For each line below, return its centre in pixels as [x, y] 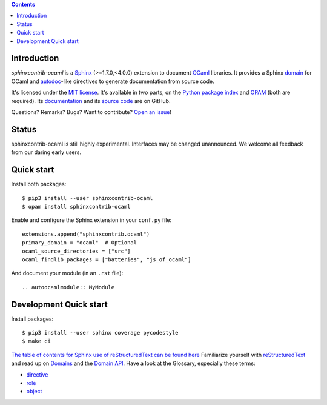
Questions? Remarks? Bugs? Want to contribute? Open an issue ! [91, 112]
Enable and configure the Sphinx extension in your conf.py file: [91, 220]
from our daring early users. [46, 152]
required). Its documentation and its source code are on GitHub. [91, 101]
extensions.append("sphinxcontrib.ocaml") [86, 234]
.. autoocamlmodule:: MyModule [68, 287]
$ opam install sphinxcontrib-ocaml [76, 207]
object [34, 392]
